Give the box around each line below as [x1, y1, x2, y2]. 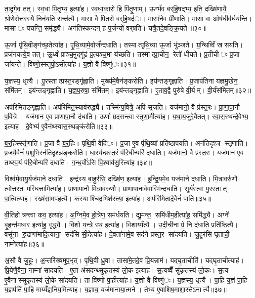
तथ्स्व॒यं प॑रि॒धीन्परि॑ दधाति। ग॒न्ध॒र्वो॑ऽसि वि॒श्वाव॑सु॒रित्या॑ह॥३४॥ [4, 157, 152, 167]
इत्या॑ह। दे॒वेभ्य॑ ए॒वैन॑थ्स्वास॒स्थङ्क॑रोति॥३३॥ [4, 121, 113, 131]
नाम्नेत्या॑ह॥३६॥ [4, 238, 44, 249]
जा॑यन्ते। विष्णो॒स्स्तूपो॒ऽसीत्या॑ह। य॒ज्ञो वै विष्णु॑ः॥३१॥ [4, 58, 136, 69]
